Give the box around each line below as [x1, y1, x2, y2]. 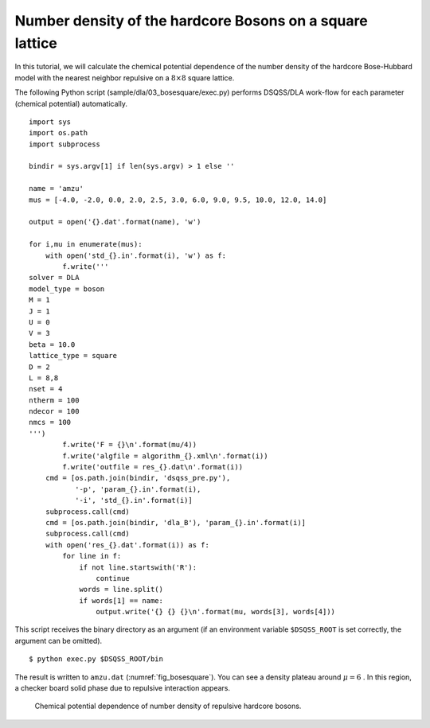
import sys [29, 117, 72, 127]
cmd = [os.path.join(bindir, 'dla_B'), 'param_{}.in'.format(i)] [45, 518, 307, 527]
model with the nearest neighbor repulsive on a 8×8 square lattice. [14, 72, 235, 83]
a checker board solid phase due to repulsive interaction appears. [14, 683, 231, 693]
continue [96, 574, 131, 582]
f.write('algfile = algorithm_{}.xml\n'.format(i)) [62, 451, 268, 461]
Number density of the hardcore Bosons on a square [14, 12, 368, 29]
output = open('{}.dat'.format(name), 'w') [29, 217, 201, 227]
